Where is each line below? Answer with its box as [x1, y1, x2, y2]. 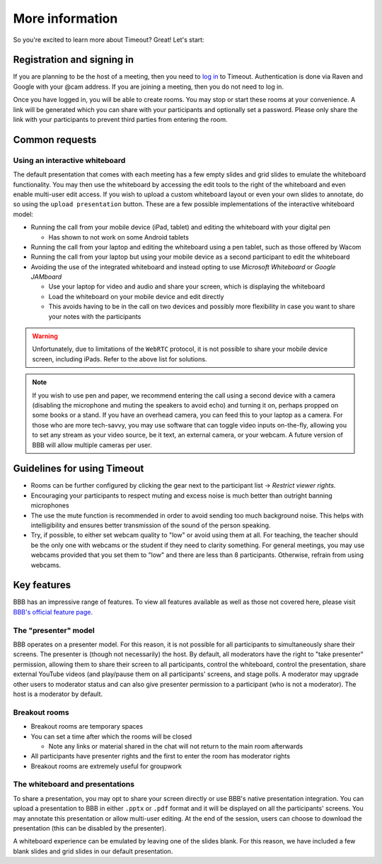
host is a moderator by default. [13, 690, 103, 698]
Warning [32, 332, 58, 340]
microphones [30, 501, 70, 510]
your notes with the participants [48, 312, 141, 320]
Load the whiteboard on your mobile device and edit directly [48, 292, 224, 301]
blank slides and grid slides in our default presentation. [13, 847, 173, 855]
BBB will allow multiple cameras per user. [32, 440, 152, 449]
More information [13, 11, 118, 26]
